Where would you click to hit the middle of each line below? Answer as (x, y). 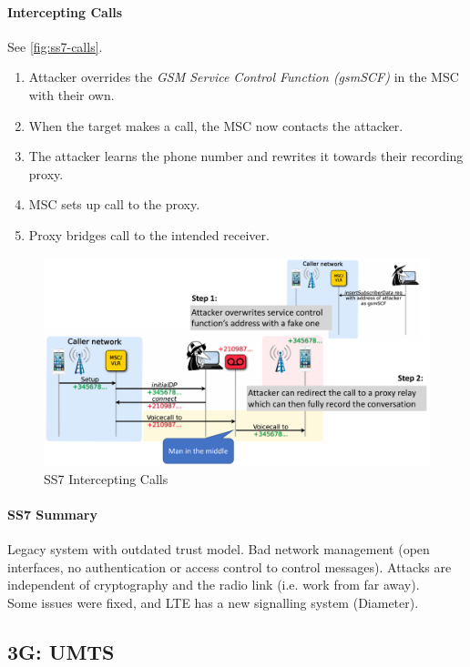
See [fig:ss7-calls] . (55, 46)
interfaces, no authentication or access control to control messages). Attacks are (230, 566)
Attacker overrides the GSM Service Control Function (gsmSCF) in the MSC (244, 77)
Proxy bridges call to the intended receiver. (149, 234)
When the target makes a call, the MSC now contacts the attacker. (216, 125)
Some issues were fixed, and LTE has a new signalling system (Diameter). (213, 602)
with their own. (72, 94)
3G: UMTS (61, 651)
